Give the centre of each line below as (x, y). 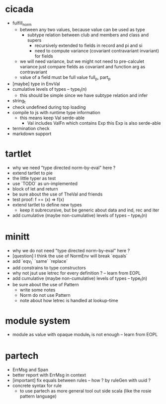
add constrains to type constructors (49, 267)
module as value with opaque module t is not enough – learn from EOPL (85, 335)
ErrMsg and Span (30, 370)
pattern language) (38, 396)
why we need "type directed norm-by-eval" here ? (64, 168)
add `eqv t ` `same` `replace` (40, 262)
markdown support (32, 134)
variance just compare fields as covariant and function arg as (83, 66)
